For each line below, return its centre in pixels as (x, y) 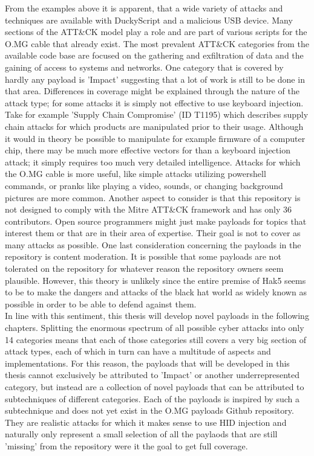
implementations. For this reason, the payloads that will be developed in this (147, 363)
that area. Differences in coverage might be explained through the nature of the (152, 91)
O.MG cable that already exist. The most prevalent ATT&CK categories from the (157, 43)
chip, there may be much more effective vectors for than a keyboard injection (148, 150)
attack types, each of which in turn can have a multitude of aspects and (138, 351)
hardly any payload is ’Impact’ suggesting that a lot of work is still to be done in (155, 79)
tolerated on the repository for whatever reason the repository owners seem (144, 268)
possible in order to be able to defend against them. (101, 303)
